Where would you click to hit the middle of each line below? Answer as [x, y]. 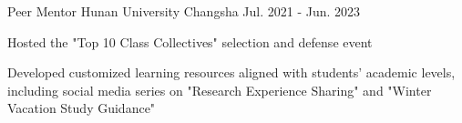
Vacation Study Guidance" [82, 108]
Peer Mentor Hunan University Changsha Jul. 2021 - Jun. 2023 [184, 11]
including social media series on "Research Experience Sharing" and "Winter [220, 90]
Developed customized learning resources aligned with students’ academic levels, [231, 72]
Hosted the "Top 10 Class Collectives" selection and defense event [190, 41]
